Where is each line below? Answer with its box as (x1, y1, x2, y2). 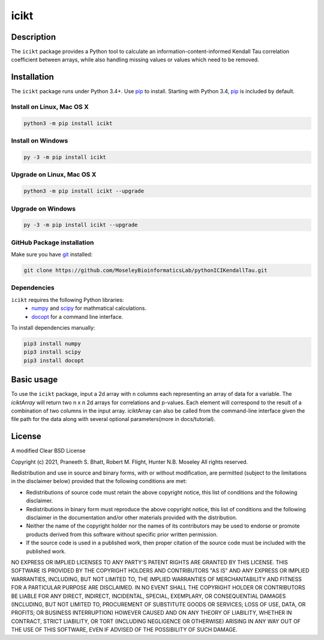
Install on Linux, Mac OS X (11, 103, 89, 111)
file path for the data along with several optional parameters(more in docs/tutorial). (11, 416, 216, 423)
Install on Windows (11, 137, 68, 145)
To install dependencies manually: (11, 324, 95, 331)
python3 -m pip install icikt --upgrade (23, 188, 144, 195)
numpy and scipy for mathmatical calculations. (31, 304, 147, 312)
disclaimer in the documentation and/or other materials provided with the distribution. (26, 514, 238, 522)
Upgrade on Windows (11, 205, 76, 213)
